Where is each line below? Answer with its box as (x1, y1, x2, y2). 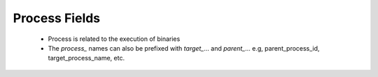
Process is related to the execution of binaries (48, 35, 181, 43)
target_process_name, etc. (48, 54, 125, 62)
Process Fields (13, 10, 101, 26)
